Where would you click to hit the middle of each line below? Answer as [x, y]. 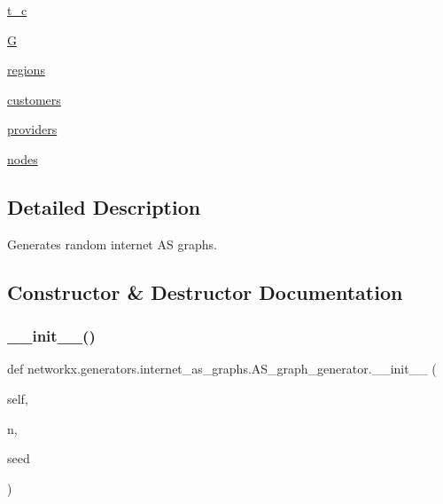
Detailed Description [104, 206]
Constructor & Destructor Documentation [205, 291]
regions [26, 70]
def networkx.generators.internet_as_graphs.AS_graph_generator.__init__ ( [222, 369]
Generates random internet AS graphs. [112, 244]
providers [32, 129]
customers [34, 99]
